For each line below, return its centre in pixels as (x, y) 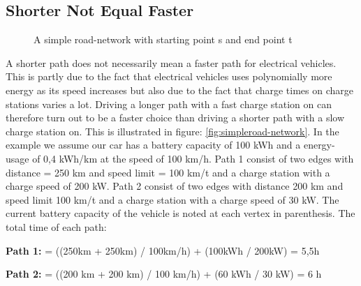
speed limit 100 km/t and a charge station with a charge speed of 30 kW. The (172, 199)
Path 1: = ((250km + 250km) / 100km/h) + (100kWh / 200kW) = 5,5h (163, 250)
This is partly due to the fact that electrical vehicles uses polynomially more (169, 76)
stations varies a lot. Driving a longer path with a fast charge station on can (169, 104)
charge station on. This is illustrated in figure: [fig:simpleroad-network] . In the (172, 131)
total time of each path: (56, 226)
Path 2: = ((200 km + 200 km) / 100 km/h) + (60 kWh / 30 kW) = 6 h (164, 274)
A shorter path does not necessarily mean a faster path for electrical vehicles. (171, 62)
